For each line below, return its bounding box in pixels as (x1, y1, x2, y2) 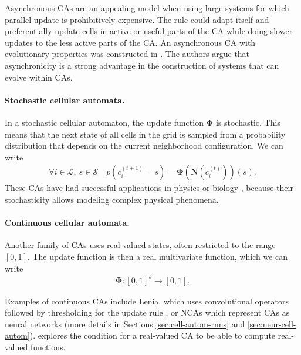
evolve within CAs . (5, 71, 73, 83)
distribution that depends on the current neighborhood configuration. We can (5, 139, 283, 152)
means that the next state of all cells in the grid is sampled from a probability (5, 128, 286, 140)
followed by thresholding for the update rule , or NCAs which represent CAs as (5, 306, 290, 319)
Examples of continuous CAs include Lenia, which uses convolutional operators (5, 294, 289, 307)
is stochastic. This (215, 116, 280, 128)
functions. (30, 341, 66, 353)
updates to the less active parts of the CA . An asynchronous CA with (5, 36, 256, 48)
